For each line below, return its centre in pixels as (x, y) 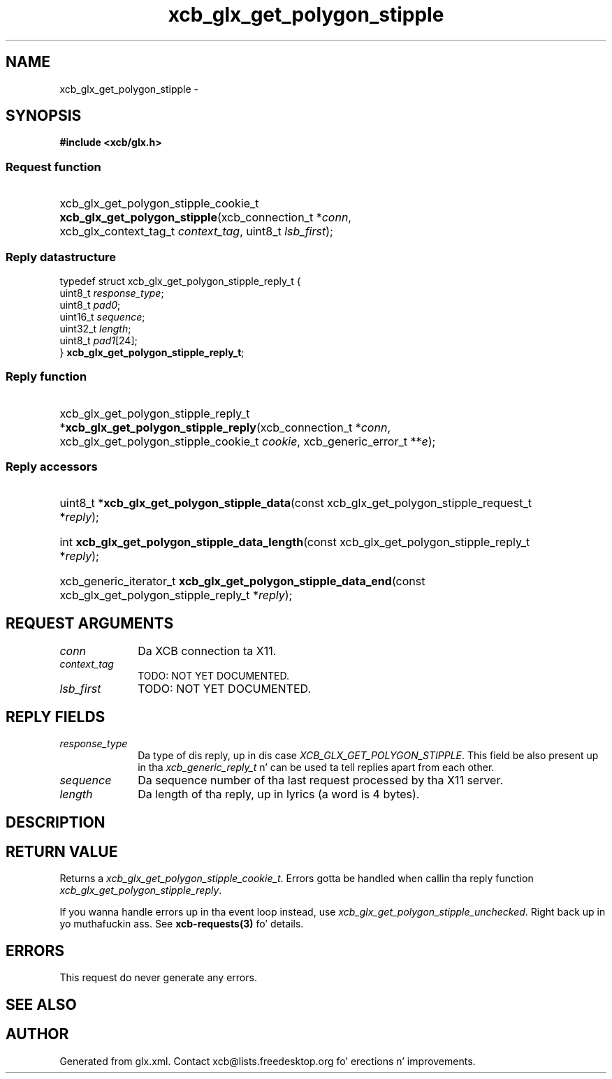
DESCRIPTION (56, 822)
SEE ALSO (41, 1004)
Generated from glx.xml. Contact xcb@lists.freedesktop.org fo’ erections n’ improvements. (268, 1061)
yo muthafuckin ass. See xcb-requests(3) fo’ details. (182, 924)
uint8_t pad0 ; (90, 304)
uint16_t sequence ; (102, 316)
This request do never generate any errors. (158, 978)
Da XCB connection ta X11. (207, 651)
